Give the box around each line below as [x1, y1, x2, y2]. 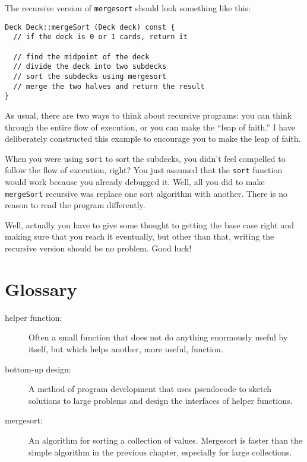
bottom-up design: [5, 362, 71, 375]
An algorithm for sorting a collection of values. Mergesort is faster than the [29, 434, 303, 446]
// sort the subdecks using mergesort [13, 72, 167, 81]
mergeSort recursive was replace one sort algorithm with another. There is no [5, 187, 288, 199]
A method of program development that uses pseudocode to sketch [29, 383, 272, 395]
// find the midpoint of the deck [13, 52, 150, 61]
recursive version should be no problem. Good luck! [5, 242, 192, 254]
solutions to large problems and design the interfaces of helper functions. [29, 394, 293, 406]
